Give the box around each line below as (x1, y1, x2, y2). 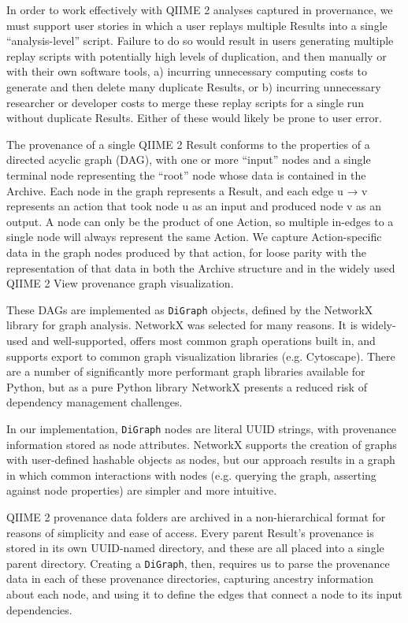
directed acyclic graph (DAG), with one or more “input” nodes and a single (6, 151, 371, 168)
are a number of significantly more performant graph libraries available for (6, 363, 365, 380)
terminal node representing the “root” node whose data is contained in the (6, 166, 366, 183)
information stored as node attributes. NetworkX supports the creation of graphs (6, 436, 397, 452)
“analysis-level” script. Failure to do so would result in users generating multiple (6, 32, 394, 49)
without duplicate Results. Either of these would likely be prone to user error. (6, 109, 382, 126)
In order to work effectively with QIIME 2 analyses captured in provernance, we (6, 2, 393, 17)
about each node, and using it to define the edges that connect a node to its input (6, 585, 402, 602)
